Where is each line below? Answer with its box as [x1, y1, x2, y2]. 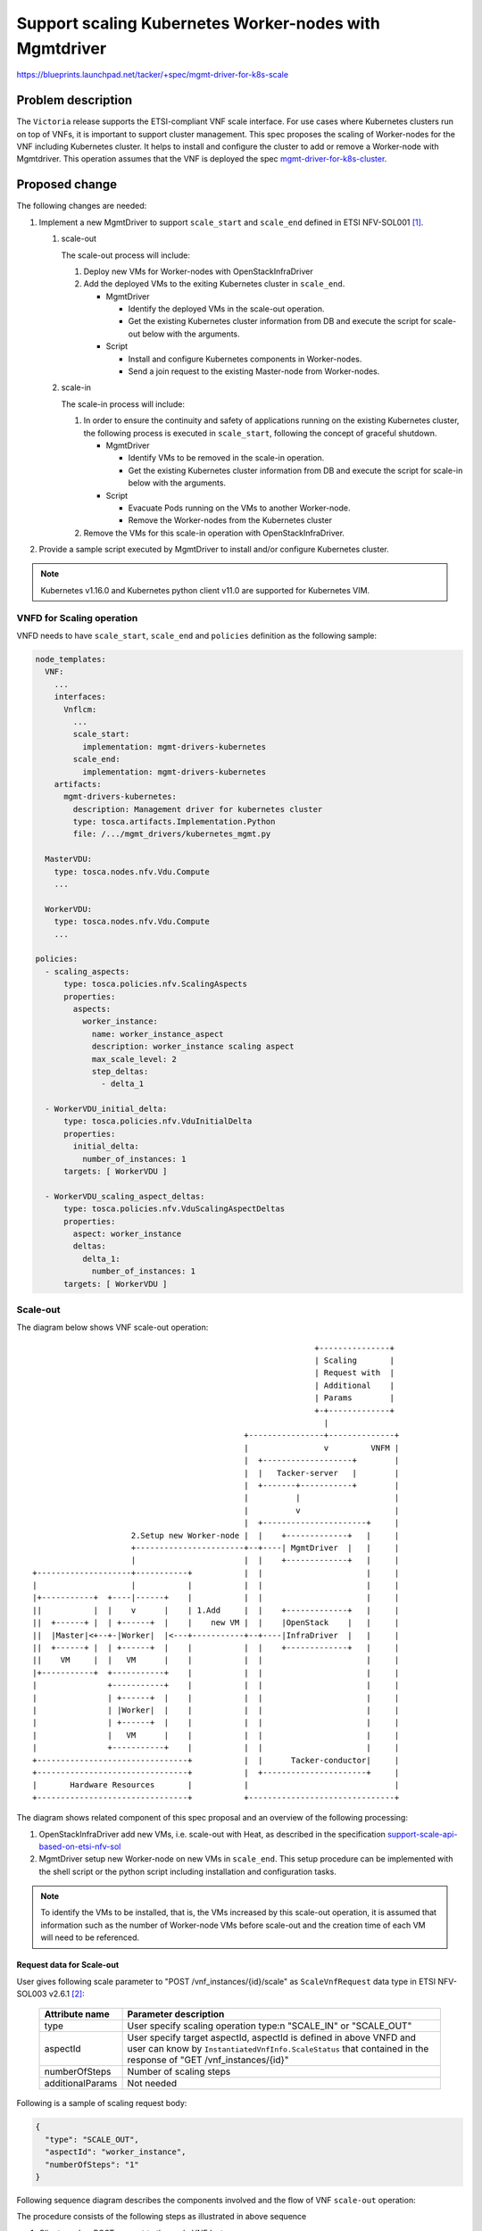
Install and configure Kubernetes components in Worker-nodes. [128, 353, 362, 364]
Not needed [127, 2078, 178, 2090]
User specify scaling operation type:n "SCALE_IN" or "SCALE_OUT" [127, 2020, 412, 2032]
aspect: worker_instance [72, 1228, 182, 1239]
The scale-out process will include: [61, 250, 191, 261]
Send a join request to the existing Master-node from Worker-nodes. [128, 366, 380, 377]
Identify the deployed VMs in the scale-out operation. [128, 303, 325, 314]
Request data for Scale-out [16, 1960, 120, 1970]
